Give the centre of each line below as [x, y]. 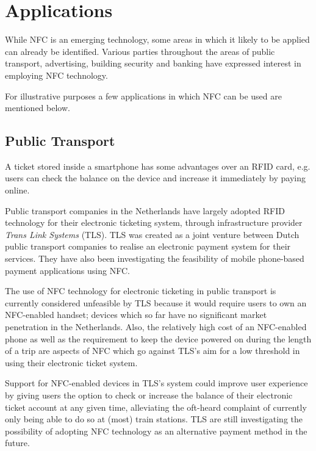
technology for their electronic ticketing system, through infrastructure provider [154, 222]
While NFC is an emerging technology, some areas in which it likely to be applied [157, 39]
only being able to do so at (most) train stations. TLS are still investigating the [154, 419]
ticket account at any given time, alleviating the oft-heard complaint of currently [156, 407]
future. [17, 443]
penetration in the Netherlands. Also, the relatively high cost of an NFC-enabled [156, 327]
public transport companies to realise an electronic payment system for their [148, 246]
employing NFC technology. [56, 75]
